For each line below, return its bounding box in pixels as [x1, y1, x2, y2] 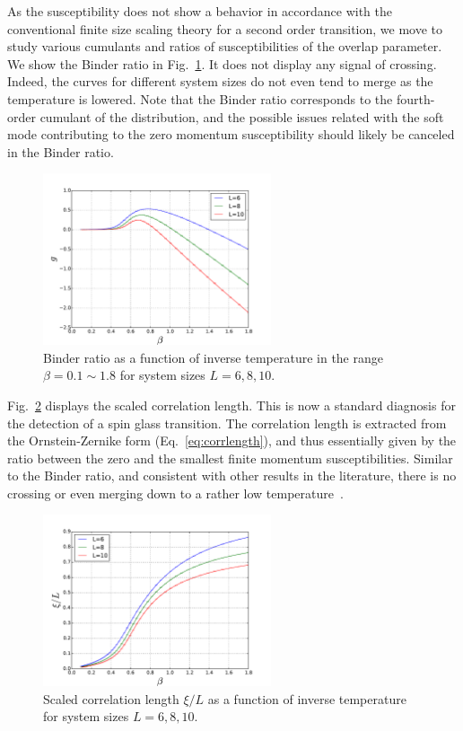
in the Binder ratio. [7, 142, 114, 161]
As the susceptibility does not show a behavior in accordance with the [7, 2, 393, 20]
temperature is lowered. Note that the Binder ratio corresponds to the [7, 89, 393, 108]
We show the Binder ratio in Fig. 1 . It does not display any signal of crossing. [7, 54, 437, 73]
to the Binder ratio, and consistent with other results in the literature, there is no [7, 466, 457, 485]
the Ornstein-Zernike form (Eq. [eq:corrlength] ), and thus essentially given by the [7, 431, 457, 450]
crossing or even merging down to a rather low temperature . [7, 483, 344, 502]
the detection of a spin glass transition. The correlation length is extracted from [7, 413, 447, 432]
